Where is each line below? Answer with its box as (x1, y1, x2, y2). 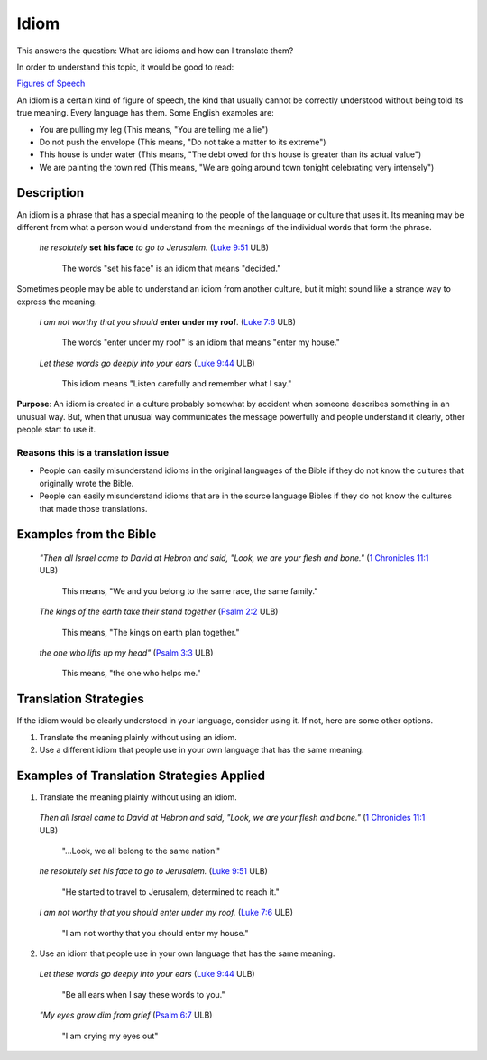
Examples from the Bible (16, 526, 157, 542)
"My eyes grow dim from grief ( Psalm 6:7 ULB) (39, 1009, 213, 1020)
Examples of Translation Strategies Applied (16, 767, 266, 783)
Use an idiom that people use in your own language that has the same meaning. (39, 948, 335, 959)
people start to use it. (16, 424, 96, 435)
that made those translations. (39, 503, 148, 514)
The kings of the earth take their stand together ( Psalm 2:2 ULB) (39, 606, 279, 618)
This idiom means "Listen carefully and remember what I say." (61, 378, 292, 389)
